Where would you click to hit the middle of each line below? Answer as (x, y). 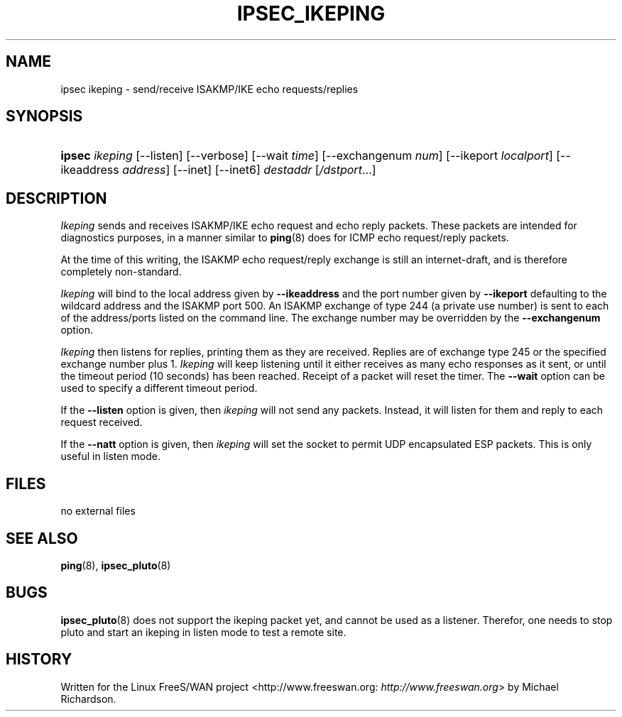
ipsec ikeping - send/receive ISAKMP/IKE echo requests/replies (209, 89)
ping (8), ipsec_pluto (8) (116, 565)
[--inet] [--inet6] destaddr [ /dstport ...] (274, 170)
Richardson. (88, 699)
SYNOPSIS (44, 116)
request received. (102, 422)
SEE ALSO (42, 538)
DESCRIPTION (56, 198)
